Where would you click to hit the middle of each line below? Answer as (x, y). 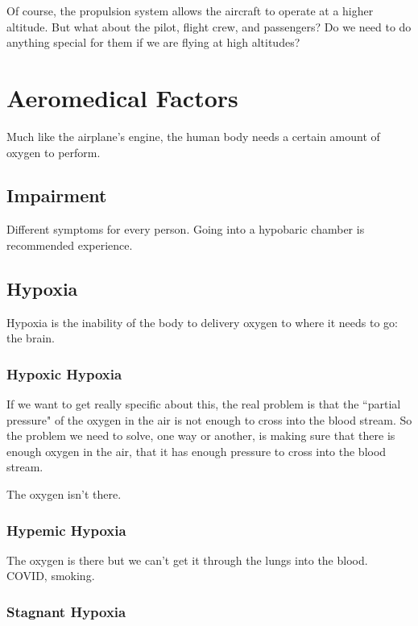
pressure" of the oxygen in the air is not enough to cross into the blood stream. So (209, 419)
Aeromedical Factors (122, 97)
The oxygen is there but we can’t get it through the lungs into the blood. (187, 560)
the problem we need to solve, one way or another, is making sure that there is (201, 435)
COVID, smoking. (51, 576)
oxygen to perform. (54, 152)
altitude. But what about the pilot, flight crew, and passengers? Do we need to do (209, 26)
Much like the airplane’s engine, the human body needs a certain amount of (193, 136)
